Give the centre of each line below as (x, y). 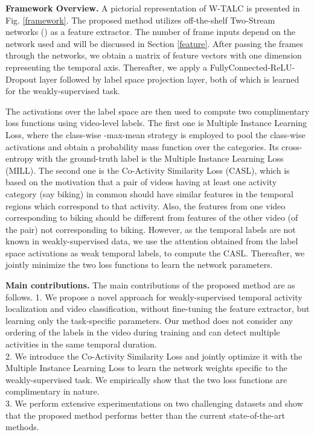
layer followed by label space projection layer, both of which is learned (169, 79)
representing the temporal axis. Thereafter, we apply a (107, 67)
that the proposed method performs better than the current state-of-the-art (145, 415)
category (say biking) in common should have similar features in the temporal (149, 193)
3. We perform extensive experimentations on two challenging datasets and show (154, 403)
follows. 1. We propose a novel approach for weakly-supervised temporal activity (154, 297)
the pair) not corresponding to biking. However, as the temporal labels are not (151, 229)
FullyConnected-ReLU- (252, 67)
